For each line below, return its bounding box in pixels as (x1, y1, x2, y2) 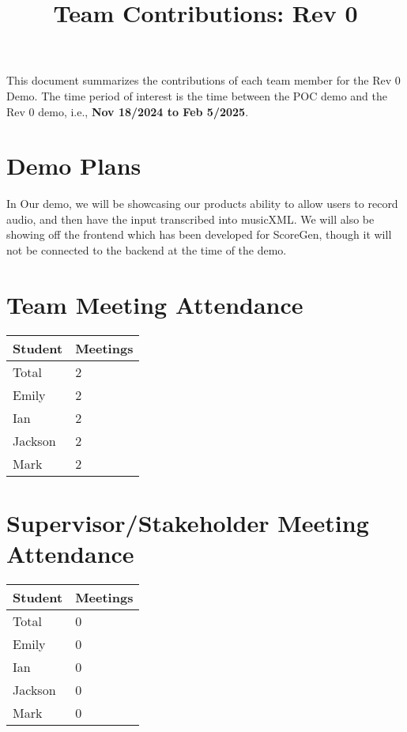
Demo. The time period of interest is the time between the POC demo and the (6, 87, 388, 104)
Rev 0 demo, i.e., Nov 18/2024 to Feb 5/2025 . (6, 103, 249, 119)
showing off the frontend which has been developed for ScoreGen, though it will (6, 226, 392, 243)
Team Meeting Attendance (6, 288, 303, 320)
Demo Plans (6, 149, 141, 182)
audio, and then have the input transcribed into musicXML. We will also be (6, 210, 375, 227)
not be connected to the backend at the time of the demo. (6, 242, 287, 258)
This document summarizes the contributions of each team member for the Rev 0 (6, 72, 401, 89)
